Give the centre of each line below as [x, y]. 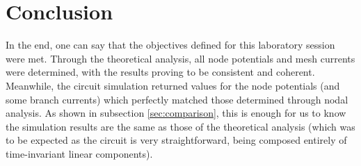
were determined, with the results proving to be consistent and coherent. [160, 72]
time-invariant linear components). [79, 153]
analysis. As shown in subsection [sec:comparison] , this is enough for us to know [176, 113]
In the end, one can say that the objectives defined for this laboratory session [170, 45]
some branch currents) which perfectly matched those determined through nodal [177, 99]
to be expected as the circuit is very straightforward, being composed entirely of [176, 140]
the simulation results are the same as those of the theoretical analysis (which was [180, 126]
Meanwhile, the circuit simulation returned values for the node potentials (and [173, 85]
